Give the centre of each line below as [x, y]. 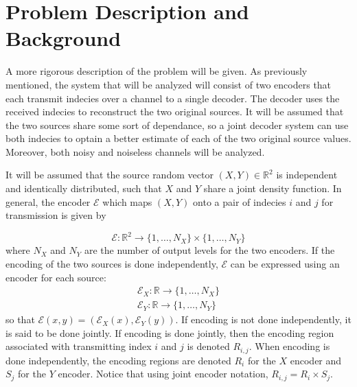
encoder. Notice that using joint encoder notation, [163, 374]
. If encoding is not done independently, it [263, 319]
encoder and [316, 360]
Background [64, 38]
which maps [127, 201]
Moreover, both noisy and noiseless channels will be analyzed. [135, 151]
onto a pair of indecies [240, 201]
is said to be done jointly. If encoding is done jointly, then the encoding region [170, 332]
